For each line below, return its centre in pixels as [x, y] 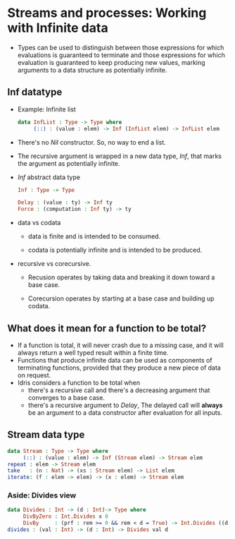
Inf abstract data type [49, 177]
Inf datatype [35, 92]
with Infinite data [58, 28]
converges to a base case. [66, 397]
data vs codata [39, 223]
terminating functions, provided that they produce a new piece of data [119, 368]
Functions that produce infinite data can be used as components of [115, 360]
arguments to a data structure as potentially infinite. [92, 70]
